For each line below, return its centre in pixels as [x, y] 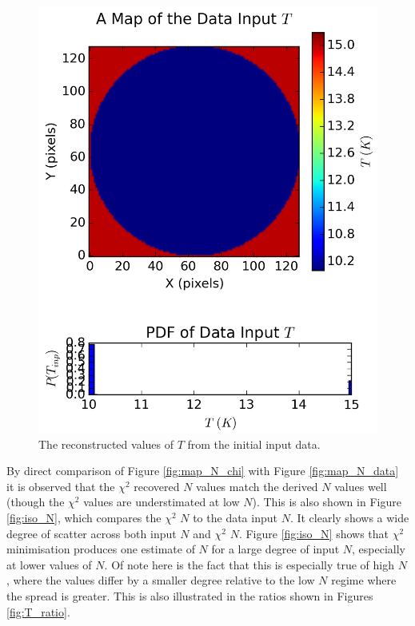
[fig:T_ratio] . [38, 611]
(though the [36, 502]
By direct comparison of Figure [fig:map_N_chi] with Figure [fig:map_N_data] [203, 471]
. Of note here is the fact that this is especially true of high [249, 564]
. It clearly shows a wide [349, 517]
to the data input [235, 517]
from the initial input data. [254, 444]
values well [361, 486]
